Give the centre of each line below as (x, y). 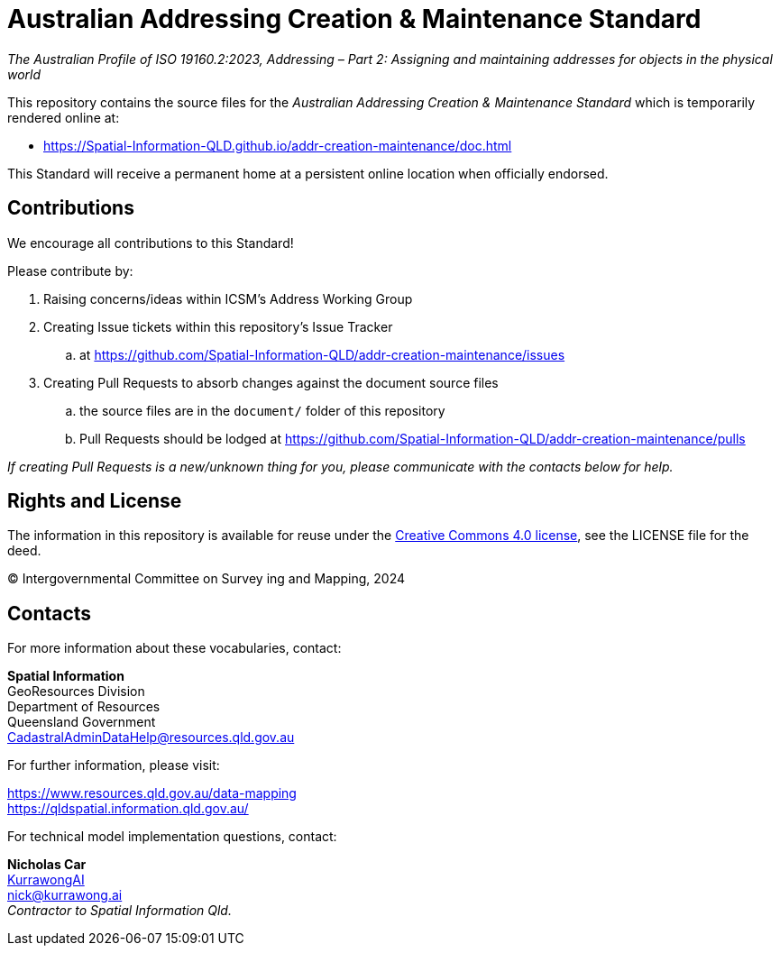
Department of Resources (84, 707)
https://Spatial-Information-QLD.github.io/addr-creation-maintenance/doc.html (278, 145)
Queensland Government (82, 722)
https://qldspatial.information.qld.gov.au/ (128, 809)
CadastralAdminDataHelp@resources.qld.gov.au (151, 738)
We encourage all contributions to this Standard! (151, 243)
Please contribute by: (70, 270)
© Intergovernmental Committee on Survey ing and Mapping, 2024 (206, 579)
